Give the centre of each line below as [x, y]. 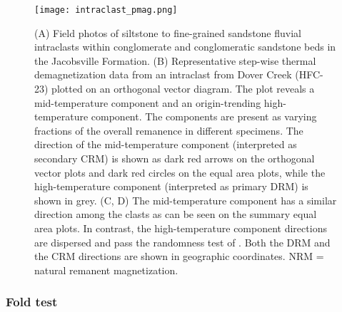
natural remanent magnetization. [106, 270]
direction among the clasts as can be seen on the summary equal [176, 214]
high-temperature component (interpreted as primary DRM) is [171, 186]
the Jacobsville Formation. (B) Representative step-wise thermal [175, 60]
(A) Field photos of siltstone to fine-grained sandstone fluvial [168, 32]
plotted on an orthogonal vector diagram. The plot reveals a [183, 89]
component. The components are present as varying [204, 116]
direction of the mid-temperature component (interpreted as [166, 144]
